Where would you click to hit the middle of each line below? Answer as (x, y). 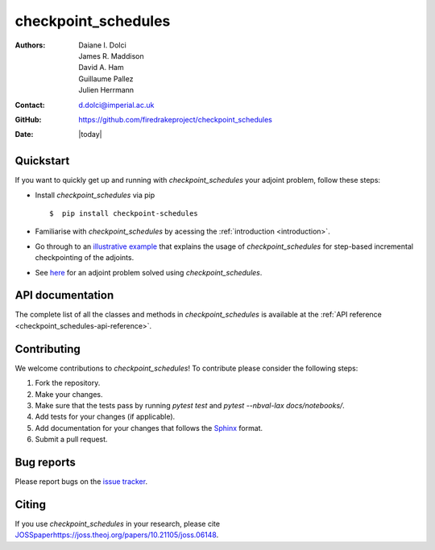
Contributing (48, 349)
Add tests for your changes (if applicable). (105, 417)
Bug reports (46, 462)
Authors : (30, 45)
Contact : (30, 105)
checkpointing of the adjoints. (85, 258)
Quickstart (42, 161)
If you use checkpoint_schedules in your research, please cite (118, 523)
